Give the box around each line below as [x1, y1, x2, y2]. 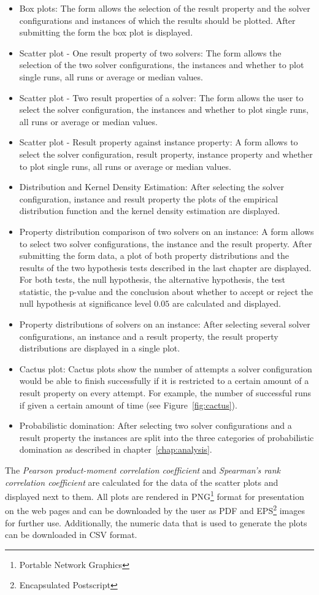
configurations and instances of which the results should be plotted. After [19, 13, 296, 26]
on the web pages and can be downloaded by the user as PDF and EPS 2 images [5, 502, 305, 517]
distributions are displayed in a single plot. [19, 342, 180, 355]
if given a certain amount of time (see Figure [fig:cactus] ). [19, 398, 237, 411]
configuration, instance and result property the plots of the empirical [19, 192, 279, 205]
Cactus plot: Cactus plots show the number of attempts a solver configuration [19, 362, 312, 375]
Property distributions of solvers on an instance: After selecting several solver [19, 318, 310, 331]
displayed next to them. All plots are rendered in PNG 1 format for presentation [5, 488, 304, 502]
